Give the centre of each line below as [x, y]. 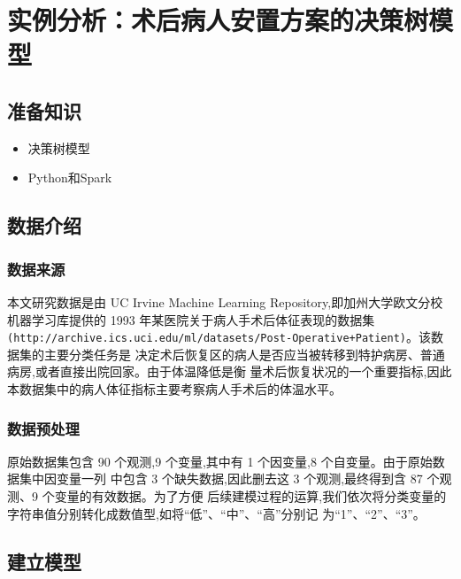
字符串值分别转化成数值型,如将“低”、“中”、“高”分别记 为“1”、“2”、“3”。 [216, 513]
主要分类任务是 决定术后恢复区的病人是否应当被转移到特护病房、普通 [244, 354]
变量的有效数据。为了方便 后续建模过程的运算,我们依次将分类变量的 [250, 495]
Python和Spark [70, 178]
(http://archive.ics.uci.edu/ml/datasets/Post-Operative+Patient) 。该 [219, 337]
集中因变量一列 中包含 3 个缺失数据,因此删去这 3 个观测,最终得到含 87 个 [229, 479]
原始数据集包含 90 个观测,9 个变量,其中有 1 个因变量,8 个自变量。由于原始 [220, 461]
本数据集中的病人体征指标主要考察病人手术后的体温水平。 [174, 388]
